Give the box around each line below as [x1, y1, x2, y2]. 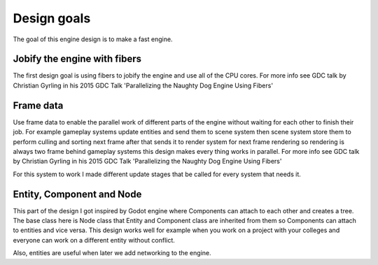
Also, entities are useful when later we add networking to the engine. [13, 249, 211, 257]
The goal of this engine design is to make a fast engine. [13, 35, 173, 43]
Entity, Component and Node [13, 188, 142, 200]
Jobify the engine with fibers [13, 53, 142, 65]
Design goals [13, 10, 91, 26]
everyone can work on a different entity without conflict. [13, 236, 175, 244]
